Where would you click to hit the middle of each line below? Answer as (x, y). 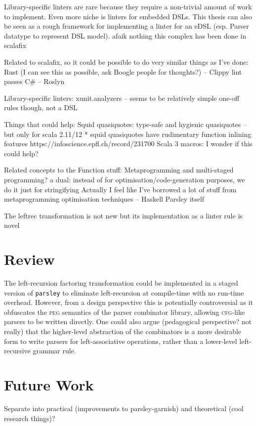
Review (29, 259)
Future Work (49, 384)
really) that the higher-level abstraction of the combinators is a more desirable (123, 331)
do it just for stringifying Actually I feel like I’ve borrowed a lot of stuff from (120, 189)
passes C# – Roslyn (34, 81)
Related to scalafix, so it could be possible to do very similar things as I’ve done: (126, 62)
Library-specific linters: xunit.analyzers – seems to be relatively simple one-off (122, 98)
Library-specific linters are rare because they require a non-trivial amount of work (128, 6)
